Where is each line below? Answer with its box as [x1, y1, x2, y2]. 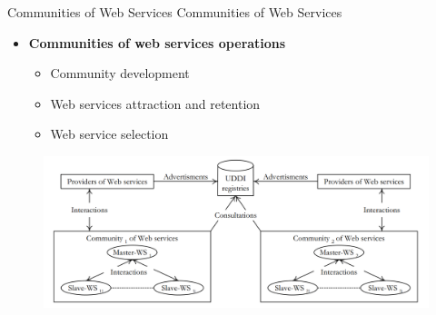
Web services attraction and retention [50, 94, 261, 113]
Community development [50, 64, 190, 83]
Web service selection [50, 124, 169, 143]
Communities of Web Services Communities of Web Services [7, 3, 342, 21]
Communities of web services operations [28, 33, 286, 52]
